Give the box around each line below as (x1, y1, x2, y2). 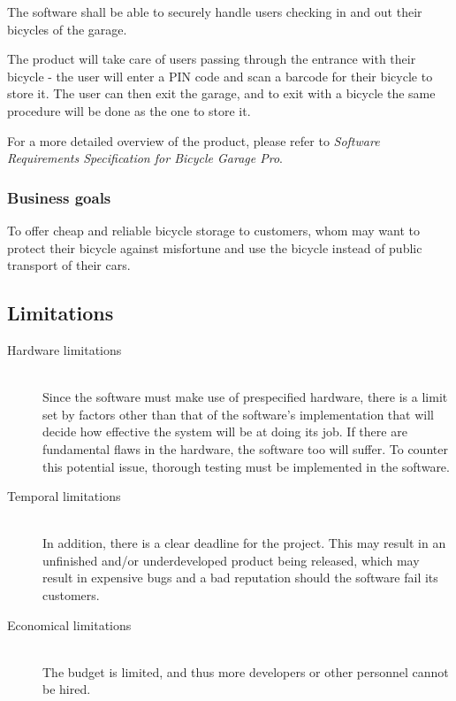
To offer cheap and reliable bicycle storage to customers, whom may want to (7, 220, 420, 239)
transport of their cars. (7, 256, 131, 274)
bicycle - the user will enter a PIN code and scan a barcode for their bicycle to (7, 66, 433, 85)
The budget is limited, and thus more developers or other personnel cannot (42, 662, 449, 681)
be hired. (42, 680, 91, 698)
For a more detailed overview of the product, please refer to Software (7, 131, 380, 150)
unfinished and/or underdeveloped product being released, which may (42, 551, 420, 569)
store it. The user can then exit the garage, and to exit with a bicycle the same (7, 84, 436, 103)
